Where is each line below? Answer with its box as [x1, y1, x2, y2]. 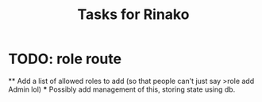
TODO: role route [8, 50, 121, 68]
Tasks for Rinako [77, 6, 190, 24]
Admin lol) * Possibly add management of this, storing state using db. [8, 85, 236, 94]
